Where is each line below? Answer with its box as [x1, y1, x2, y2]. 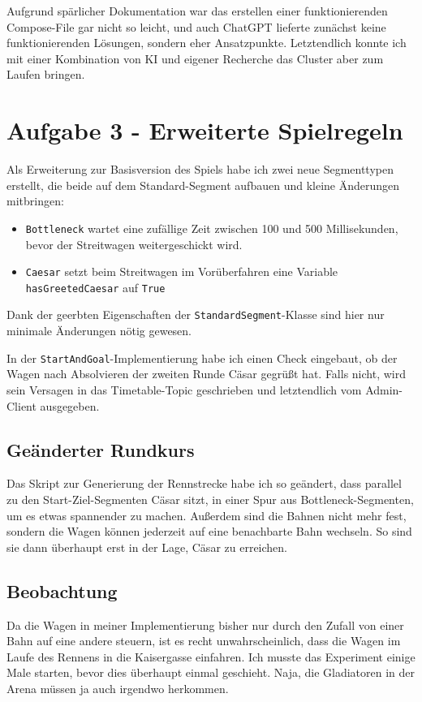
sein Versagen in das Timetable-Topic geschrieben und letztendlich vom [6, 381, 362, 398]
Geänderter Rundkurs [6, 437, 195, 462]
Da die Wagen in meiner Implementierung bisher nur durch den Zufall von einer [6, 616, 404, 633]
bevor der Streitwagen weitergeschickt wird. [25, 235, 243, 252]
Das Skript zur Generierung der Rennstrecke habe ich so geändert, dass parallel [6, 475, 402, 492]
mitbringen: [6, 192, 64, 209]
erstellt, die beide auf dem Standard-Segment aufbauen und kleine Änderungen [6, 176, 400, 193]
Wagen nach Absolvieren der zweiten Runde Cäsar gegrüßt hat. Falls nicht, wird [6, 365, 406, 382]
